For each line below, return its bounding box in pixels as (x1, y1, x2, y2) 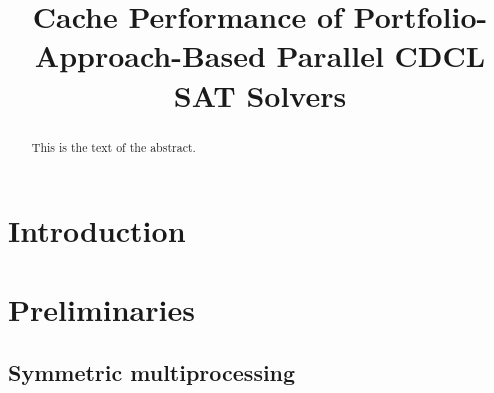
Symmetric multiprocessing (8, 357, 296, 388)
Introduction (8, 210, 186, 251)
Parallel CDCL (276, 35, 486, 76)
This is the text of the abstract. (31, 138, 196, 155)
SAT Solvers (173, 74, 347, 115)
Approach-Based (34, 35, 266, 76)
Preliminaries (8, 288, 195, 329)
